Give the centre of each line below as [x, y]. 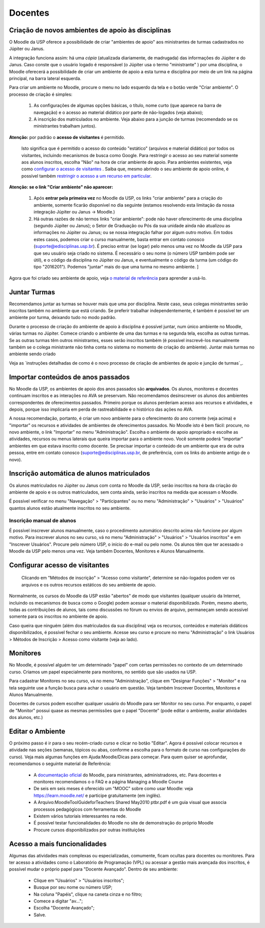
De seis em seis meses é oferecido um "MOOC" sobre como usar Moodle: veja [113, 789]
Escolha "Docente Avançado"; [64, 908]
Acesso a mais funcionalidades [58, 844]
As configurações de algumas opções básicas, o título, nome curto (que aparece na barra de [128, 106]
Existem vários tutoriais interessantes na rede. [80, 816]
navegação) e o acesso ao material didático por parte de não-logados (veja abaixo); [119, 112]
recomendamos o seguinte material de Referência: [60, 764]
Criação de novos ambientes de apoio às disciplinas [90, 30]
